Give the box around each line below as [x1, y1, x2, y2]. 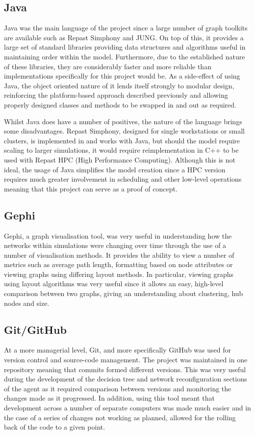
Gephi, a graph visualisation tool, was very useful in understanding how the [4, 230, 232, 241]
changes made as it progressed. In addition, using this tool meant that [4, 393, 215, 403]
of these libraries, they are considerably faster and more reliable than [4, 61, 211, 71]
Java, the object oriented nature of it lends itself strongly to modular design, [4, 80, 234, 90]
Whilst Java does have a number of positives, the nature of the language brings [4, 116, 242, 126]
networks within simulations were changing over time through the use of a [4, 240, 227, 250]
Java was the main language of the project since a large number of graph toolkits [4, 23, 248, 33]
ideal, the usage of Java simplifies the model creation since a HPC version [4, 164, 226, 174]
